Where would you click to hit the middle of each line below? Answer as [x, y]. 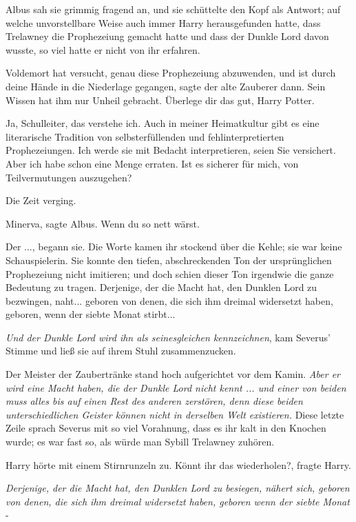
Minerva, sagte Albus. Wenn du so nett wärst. [103, 223]
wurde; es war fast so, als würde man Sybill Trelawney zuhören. [140, 442]
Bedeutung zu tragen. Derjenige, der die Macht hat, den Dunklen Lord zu [161, 287]
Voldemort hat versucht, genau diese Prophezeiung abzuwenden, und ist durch [171, 73]
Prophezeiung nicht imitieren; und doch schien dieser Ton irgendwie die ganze [170, 273]
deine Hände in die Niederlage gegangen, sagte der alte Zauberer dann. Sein [166, 86]
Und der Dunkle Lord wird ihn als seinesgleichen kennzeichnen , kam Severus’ [168, 337]
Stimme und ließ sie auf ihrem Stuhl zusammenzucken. [121, 351]
